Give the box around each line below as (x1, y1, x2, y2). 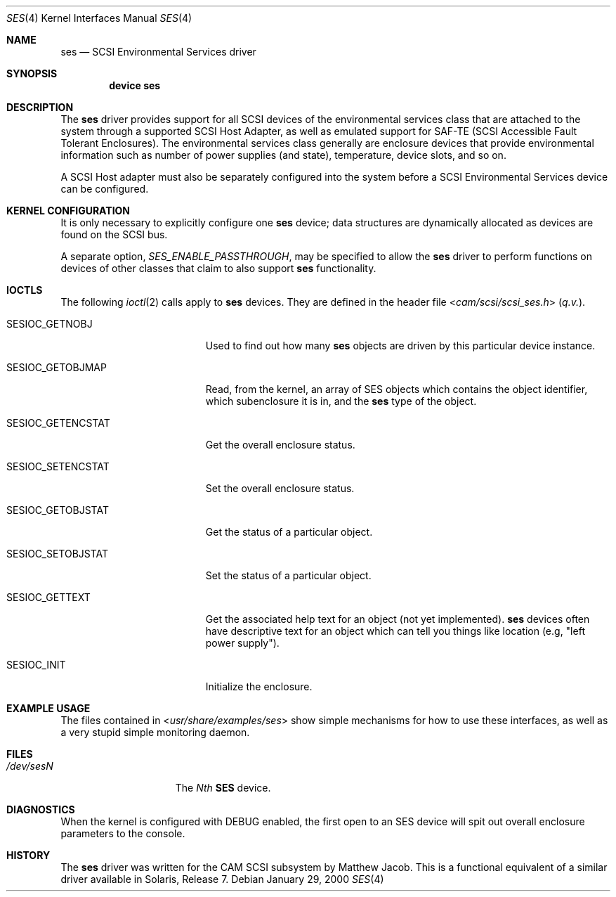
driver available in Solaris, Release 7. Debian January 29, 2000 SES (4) (60, 873, 384, 885)
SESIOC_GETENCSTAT (6, 417, 110, 429)
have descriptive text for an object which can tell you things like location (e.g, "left (205, 625, 585, 637)
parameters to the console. (60, 827, 185, 839)
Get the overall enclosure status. (205, 439, 355, 451)
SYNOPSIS (6, 67, 58, 79)
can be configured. (60, 183, 149, 195)
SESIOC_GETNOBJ (6, 318, 93, 330)
